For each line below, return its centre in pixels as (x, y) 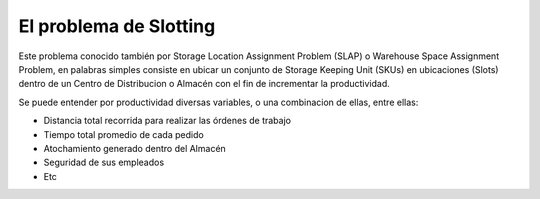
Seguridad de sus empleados (104, 162)
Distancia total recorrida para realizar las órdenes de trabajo (167, 121)
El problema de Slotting (117, 26)
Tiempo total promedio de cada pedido (123, 134)
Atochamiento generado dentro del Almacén (135, 148)
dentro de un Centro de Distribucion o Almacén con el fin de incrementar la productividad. (204, 84)
